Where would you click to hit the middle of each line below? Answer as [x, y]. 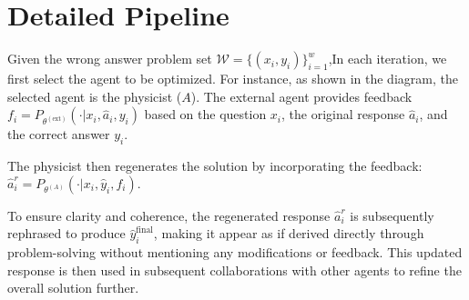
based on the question [205, 114]
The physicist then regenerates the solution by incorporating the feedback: [215, 166]
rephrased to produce [66, 233]
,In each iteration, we [387, 59]
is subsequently [392, 215]
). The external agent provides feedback [301, 96]
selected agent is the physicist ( [95, 96]
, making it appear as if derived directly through [289, 233]
